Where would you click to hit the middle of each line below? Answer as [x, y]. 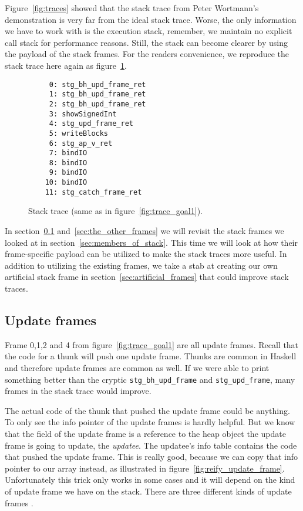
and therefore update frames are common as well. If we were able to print [137, 367]
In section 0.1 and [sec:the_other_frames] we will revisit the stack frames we [144, 231]
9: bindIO [68, 173]
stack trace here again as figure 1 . [66, 65]
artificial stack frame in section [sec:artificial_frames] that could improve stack [147, 277]
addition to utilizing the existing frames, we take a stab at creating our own [141, 265]
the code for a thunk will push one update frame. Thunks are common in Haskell [151, 356]
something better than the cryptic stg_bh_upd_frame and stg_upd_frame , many [150, 379]
